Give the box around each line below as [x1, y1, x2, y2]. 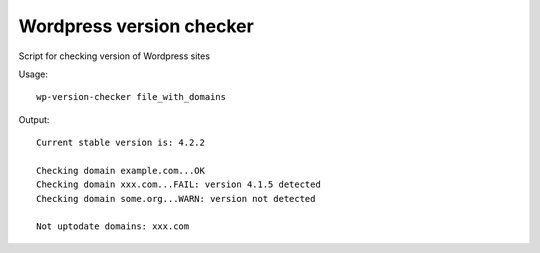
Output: [18, 113, 50, 125]
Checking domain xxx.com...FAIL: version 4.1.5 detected [36, 179, 322, 190]
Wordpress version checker [18, 15, 254, 37]
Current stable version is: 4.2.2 [36, 137, 205, 149]
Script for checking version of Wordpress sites [18, 50, 210, 62]
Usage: [18, 68, 49, 80]
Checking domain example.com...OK [36, 165, 205, 176]
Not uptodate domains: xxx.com [36, 221, 190, 232]
